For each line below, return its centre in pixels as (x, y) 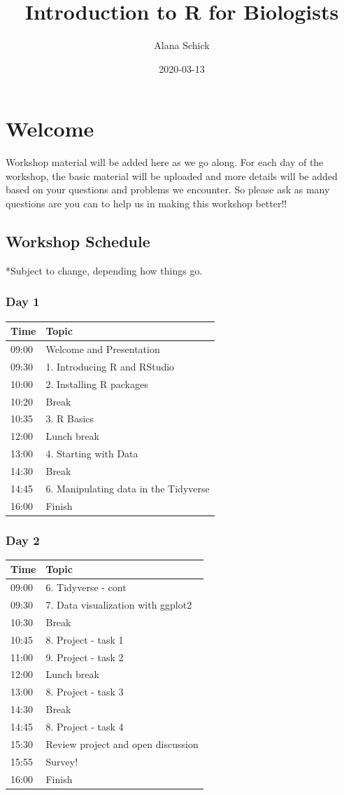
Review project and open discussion (122, 744)
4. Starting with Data (92, 454)
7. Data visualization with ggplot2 (119, 605)
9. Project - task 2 (85, 657)
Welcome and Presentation (103, 348)
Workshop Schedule (78, 241)
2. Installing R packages (97, 383)
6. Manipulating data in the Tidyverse (128, 488)
